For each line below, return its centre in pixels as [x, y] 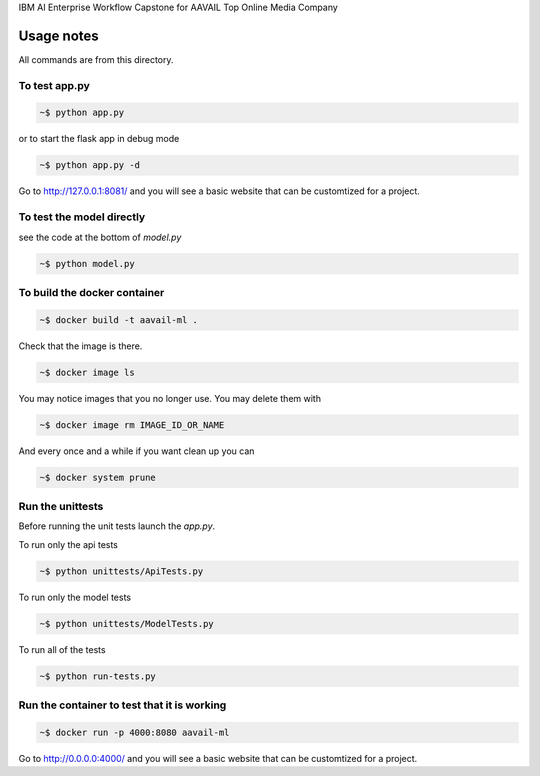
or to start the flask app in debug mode [99, 139]
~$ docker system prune [98, 477]
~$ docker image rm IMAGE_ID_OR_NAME [132, 424]
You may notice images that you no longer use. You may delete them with [170, 398]
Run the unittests [61, 506]
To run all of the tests [62, 649]
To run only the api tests [68, 544]
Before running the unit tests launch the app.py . [117, 526]
